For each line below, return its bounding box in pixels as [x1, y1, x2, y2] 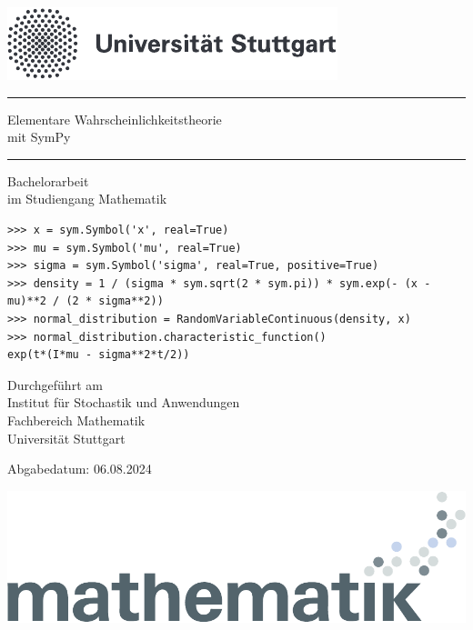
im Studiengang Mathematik [7, 189, 167, 208]
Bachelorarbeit [7, 171, 89, 190]
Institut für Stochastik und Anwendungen [7, 393, 240, 412]
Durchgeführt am [7, 375, 103, 394]
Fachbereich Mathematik [7, 410, 146, 429]
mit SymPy [7, 127, 71, 146]
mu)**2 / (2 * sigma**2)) [7, 295, 164, 308]
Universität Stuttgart [7, 428, 126, 447]
